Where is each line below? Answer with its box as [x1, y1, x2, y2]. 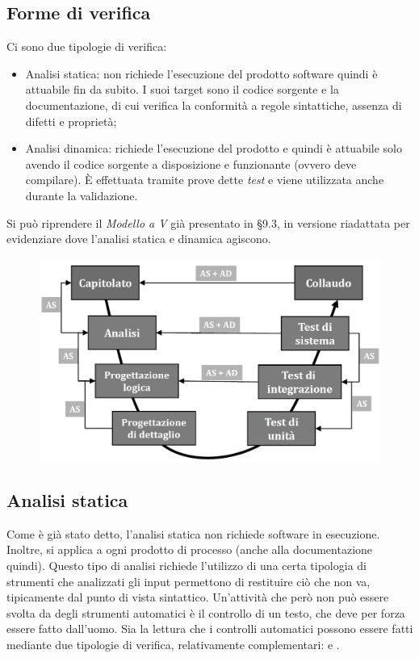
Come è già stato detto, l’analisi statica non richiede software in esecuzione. [6, 525, 380, 542]
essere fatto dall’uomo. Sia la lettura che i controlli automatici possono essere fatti [6, 620, 413, 637]
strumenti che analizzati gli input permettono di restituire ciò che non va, [6, 572, 371, 589]
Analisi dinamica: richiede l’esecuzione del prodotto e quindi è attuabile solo [25, 140, 403, 157]
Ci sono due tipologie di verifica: [6, 38, 167, 55]
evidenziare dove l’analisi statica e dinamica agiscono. [6, 230, 271, 247]
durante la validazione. [25, 187, 138, 203]
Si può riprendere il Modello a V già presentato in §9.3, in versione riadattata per [6, 214, 410, 231]
